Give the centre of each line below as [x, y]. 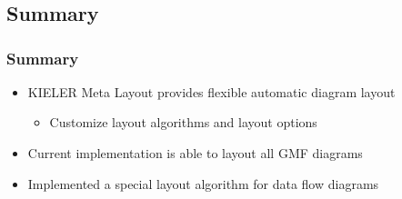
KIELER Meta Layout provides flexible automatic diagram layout [211, 91]
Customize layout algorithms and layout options [183, 122]
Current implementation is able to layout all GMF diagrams [195, 152]
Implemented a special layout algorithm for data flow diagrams [203, 183]
